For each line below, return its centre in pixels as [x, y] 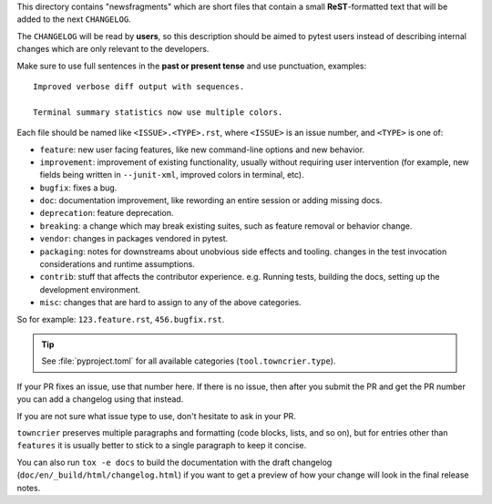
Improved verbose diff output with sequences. [139, 86]
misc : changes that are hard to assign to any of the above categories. [170, 303]
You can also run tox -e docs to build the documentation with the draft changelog [174, 462]
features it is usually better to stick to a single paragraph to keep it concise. [162, 446]
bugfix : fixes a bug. [78, 188]
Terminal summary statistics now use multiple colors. [158, 112]
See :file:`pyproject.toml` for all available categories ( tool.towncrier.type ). [189, 361]
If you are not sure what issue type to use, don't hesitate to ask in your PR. [156, 416]
